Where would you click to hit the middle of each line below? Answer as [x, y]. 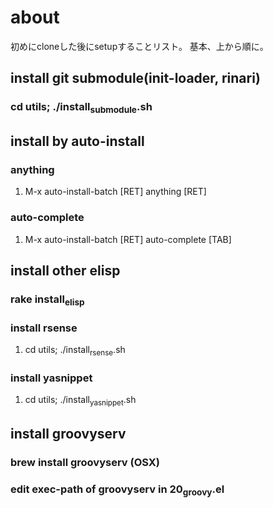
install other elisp [65, 270]
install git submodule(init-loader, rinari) [135, 78]
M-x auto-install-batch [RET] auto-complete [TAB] [128, 239]
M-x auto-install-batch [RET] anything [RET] [115, 192]
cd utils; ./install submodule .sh [81, 108]
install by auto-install [77, 141]
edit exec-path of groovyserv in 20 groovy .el [117, 490]
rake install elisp [47, 300]
